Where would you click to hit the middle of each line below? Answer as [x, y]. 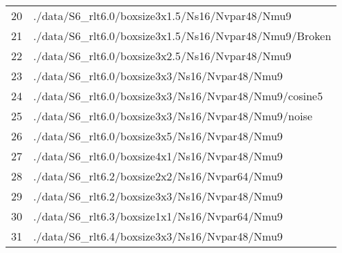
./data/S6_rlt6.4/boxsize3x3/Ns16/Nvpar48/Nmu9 [158, 236]
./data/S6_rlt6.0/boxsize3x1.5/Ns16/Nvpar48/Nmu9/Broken [182, 36]
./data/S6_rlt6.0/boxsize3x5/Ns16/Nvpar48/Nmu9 [158, 136]
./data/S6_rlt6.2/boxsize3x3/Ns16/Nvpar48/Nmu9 [158, 196]
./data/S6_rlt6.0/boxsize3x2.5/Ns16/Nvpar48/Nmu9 [162, 56]
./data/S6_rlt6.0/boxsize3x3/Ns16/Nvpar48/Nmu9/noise [173, 116]
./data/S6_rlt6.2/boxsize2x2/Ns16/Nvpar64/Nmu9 [158, 176]
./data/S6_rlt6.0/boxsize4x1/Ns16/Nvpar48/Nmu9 [158, 156]
